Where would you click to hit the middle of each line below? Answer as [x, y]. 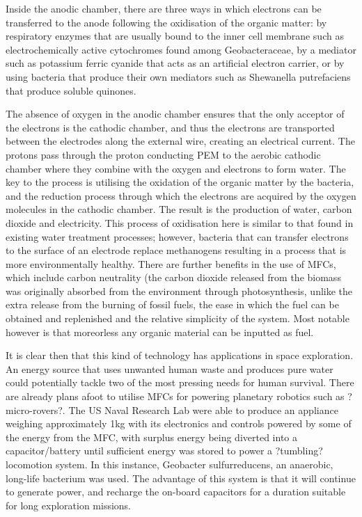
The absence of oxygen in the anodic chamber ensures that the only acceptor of [175, 114]
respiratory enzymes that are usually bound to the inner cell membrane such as [175, 36]
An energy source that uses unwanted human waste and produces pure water [170, 368]
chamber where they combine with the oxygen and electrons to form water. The [176, 168]
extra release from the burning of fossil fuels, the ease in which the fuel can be [172, 304]
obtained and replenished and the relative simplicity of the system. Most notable [178, 318]
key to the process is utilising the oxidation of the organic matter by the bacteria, [180, 182]
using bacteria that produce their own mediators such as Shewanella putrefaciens [178, 76]
